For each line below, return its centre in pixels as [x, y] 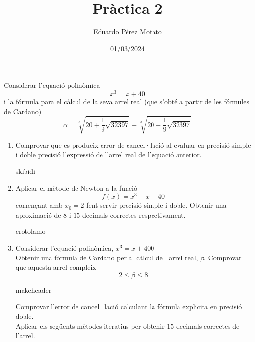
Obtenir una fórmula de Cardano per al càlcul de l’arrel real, [107, 257]
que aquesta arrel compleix [56, 267]
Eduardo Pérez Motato [127, 32]
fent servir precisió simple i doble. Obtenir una [156, 205]
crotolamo [30, 231]
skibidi [25, 171]
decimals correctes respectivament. [134, 214]
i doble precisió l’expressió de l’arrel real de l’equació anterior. [108, 155]
